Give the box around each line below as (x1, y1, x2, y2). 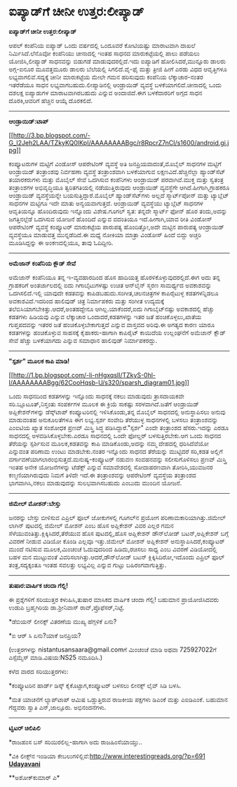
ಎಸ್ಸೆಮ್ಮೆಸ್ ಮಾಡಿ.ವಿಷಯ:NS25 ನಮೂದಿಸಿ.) (8, 653, 103, 661)
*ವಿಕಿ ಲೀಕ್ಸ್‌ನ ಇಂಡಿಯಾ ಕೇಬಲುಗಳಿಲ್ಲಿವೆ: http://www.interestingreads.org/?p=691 (8, 751, 206, 760)
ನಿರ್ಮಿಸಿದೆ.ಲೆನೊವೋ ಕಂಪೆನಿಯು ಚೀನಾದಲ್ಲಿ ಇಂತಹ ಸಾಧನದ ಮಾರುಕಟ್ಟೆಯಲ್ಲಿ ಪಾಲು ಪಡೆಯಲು (8, 49, 200, 58)
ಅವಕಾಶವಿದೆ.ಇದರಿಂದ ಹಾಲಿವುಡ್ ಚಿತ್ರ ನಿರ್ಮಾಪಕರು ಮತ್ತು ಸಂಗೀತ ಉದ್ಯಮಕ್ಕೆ (8, 297, 165, 305)
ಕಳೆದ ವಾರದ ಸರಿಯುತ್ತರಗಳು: (8, 667, 69, 675)
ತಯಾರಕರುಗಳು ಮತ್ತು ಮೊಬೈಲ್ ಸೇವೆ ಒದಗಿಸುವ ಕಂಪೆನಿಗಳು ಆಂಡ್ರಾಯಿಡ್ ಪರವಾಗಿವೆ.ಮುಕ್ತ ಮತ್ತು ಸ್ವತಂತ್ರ (8, 175, 224, 184)
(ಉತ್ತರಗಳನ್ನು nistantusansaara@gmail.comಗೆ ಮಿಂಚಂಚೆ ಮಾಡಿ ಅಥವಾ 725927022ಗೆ (8, 645, 217, 654)
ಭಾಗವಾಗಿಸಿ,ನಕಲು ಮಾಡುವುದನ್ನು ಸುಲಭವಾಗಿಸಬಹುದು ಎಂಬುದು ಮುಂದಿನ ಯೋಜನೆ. (8, 478, 182, 487)
